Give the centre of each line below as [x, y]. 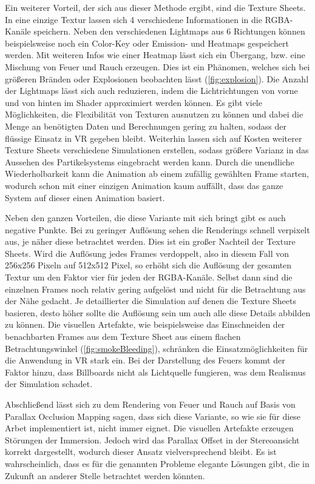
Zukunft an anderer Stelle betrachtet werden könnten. [105, 475]
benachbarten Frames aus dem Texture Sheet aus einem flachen [123, 336]
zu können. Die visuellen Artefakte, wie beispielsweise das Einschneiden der [145, 324]
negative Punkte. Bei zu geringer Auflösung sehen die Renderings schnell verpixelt [157, 229]
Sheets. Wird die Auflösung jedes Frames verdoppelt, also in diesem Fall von [147, 253]
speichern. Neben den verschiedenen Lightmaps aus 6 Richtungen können [169, 31]
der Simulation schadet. [49, 384]
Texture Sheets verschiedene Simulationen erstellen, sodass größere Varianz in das [157, 150]
